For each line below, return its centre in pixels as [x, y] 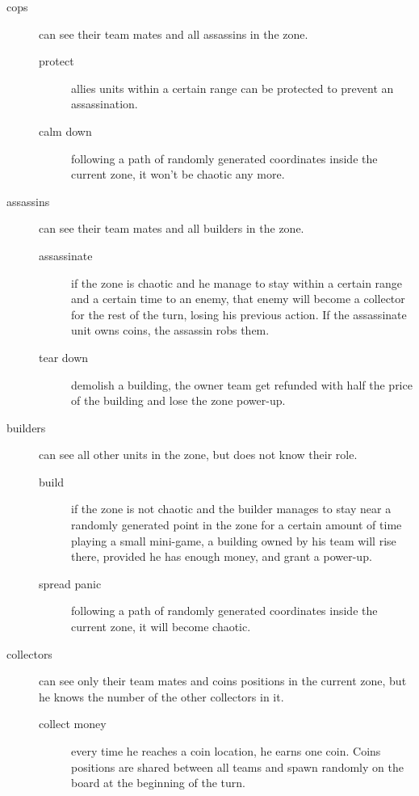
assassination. [105, 104]
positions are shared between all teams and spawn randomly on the [237, 767]
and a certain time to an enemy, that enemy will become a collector [238, 299]
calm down [65, 131]
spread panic [70, 583]
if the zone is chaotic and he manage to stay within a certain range [237, 282]
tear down [64, 357]
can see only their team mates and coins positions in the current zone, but [223, 681]
